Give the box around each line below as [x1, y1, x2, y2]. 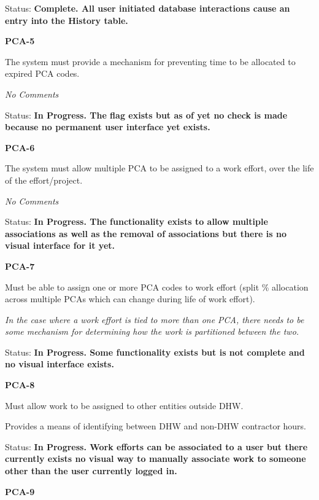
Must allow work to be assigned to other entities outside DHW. [5, 399, 244, 412]
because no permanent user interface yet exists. [5, 120, 210, 133]
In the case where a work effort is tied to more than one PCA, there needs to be [5, 313, 304, 326]
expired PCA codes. [5, 67, 80, 80]
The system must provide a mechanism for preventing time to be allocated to [5, 55, 296, 68]
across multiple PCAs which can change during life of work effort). [5, 292, 255, 305]
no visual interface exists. [5, 357, 114, 370]
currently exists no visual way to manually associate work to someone [5, 452, 306, 465]
